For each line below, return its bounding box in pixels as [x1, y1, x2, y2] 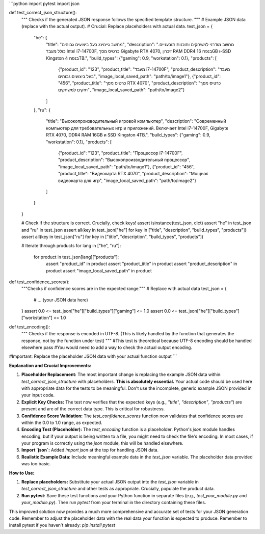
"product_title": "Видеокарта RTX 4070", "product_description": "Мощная [58, 171, 209, 177]
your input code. [21, 392, 55, 398]
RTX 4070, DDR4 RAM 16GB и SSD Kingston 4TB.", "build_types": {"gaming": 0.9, [46, 132, 211, 138]
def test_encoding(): [9, 324, 50, 330]
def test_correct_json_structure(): [9, 10, 77, 16]
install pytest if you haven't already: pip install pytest [9, 522, 115, 528]
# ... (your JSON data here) [33, 297, 88, 303]
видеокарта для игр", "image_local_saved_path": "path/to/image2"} [58, 177, 196, 184]
